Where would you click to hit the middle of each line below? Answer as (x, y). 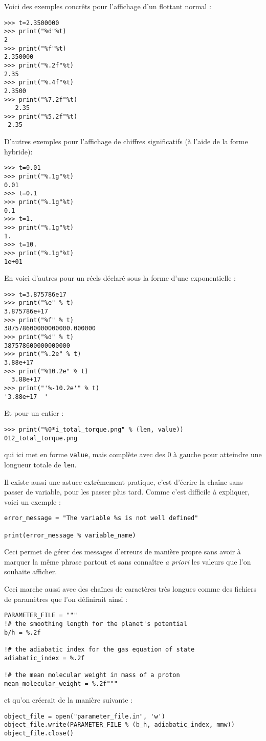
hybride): (18, 151)
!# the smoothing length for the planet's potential (96, 624)
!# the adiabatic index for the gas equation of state (99, 649)
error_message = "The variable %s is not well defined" (101, 518)
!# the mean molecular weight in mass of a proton (92, 675)
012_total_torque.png (41, 438)
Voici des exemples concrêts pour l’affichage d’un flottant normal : (108, 6)
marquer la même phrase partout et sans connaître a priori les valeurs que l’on (128, 561)
